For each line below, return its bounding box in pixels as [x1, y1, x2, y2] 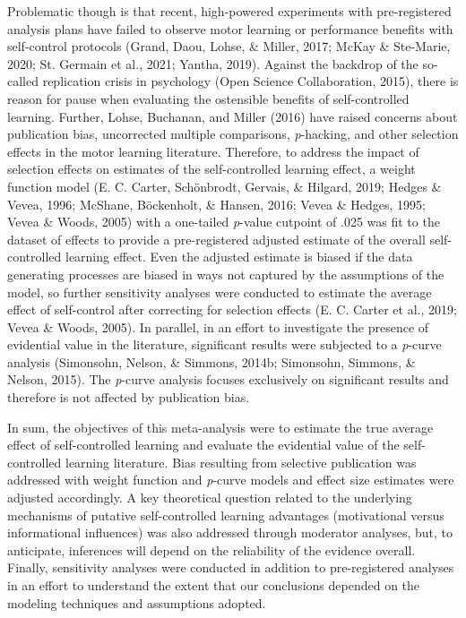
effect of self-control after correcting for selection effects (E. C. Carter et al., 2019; [7, 300, 457, 319]
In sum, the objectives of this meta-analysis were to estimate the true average [7, 417, 434, 436]
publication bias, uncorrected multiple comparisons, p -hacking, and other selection [7, 124, 459, 143]
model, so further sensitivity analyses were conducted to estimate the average [7, 282, 432, 301]
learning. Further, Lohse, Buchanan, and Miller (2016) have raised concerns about [7, 107, 458, 125]
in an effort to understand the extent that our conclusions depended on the [7, 576, 420, 594]
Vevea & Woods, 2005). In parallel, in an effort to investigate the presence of [7, 317, 429, 336]
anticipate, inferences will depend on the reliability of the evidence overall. [7, 540, 416, 559]
